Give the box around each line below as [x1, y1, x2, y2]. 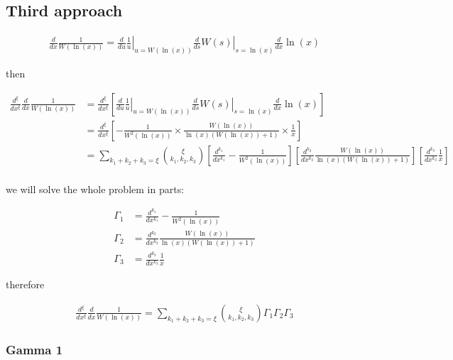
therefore [6, 277, 45, 292]
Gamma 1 [6, 340, 63, 358]
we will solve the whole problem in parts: [6, 181, 185, 196]
